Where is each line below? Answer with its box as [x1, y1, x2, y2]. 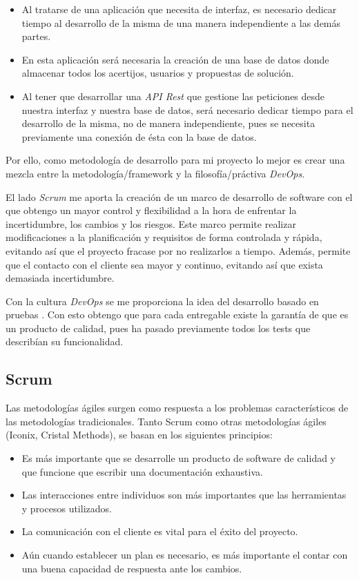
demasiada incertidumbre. [6, 271, 115, 285]
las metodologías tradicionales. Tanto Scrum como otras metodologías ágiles [6, 414, 327, 428]
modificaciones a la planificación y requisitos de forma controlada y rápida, [6, 230, 322, 244]
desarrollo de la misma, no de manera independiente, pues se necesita [21, 116, 316, 130]
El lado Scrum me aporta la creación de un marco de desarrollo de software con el [6, 189, 353, 204]
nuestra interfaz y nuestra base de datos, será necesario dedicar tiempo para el [21, 102, 353, 117]
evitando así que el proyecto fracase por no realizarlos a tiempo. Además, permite [6, 243, 351, 258]
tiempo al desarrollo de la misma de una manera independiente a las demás [21, 15, 341, 30]
